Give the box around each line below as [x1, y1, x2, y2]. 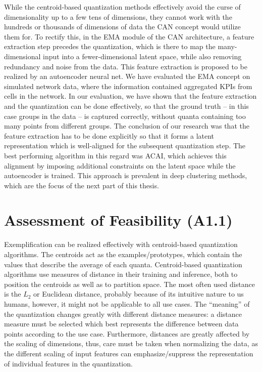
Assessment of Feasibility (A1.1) [4, 210, 233, 230]
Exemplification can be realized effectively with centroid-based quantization [4, 239, 238, 250]
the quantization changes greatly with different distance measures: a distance [4, 308, 242, 319]
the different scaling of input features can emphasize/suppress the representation [4, 348, 253, 358]
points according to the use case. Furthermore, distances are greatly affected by [4, 328, 250, 339]
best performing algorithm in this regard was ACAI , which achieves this [4, 150, 227, 160]
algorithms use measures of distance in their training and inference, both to [4, 269, 238, 279]
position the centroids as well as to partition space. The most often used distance [4, 278, 255, 289]
